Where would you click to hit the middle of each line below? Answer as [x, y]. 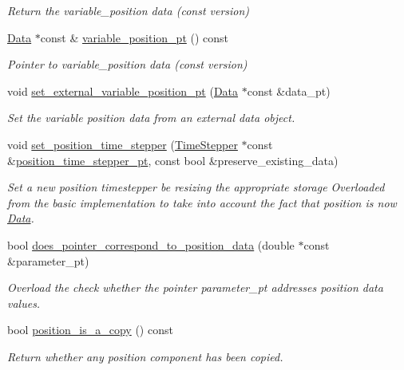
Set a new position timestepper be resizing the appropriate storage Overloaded [196, 187]
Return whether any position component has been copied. [145, 356]
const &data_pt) [289, 91]
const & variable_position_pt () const [135, 37]
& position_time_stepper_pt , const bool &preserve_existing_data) [173, 160]
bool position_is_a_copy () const [90, 330]
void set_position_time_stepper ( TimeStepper [123, 144]
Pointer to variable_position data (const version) [127, 64]
